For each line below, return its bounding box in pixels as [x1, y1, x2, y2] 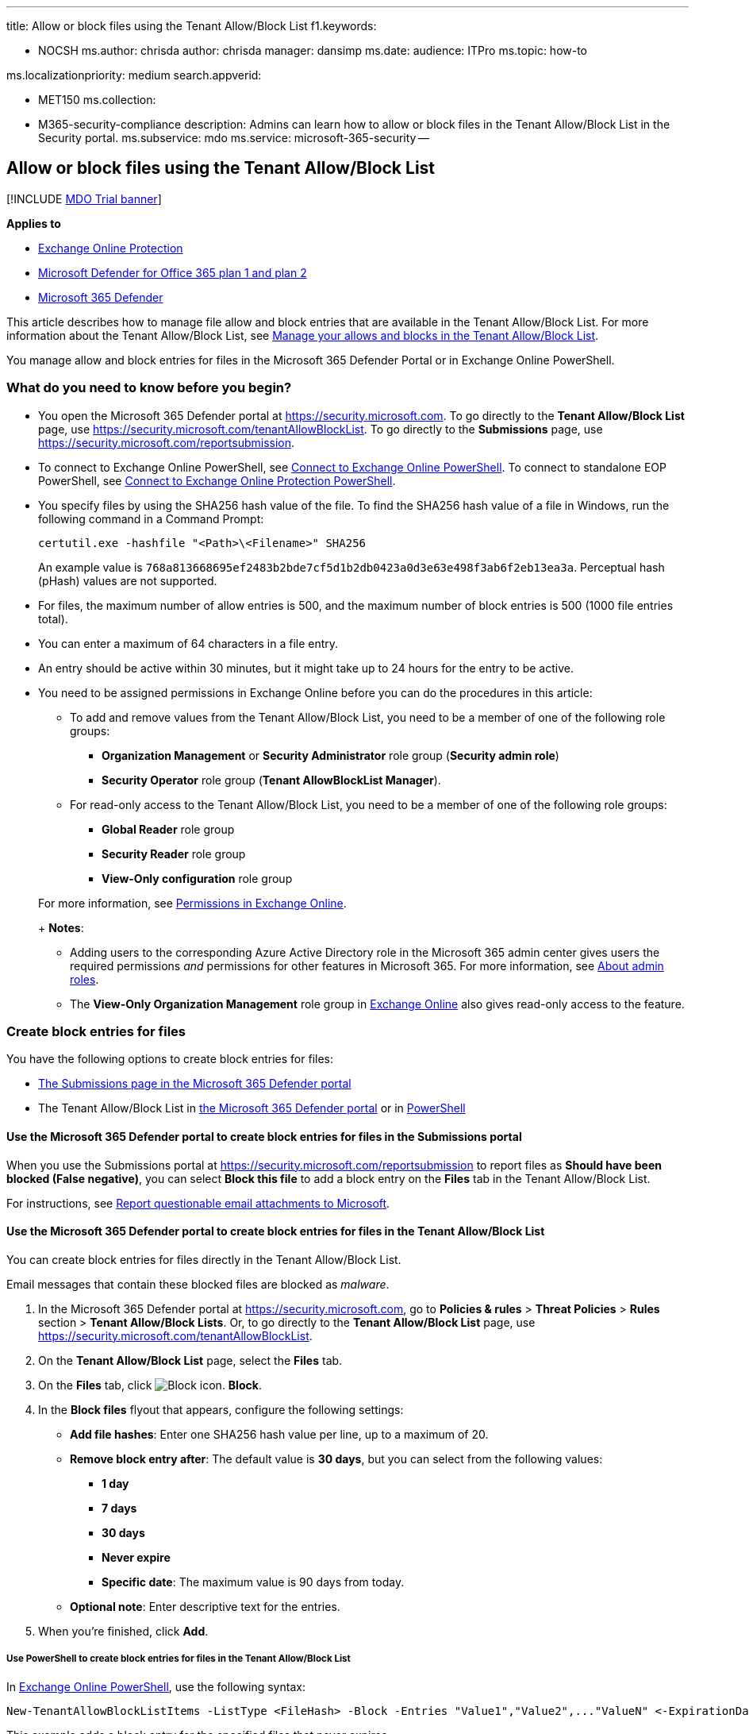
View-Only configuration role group [102, 871, 293, 885]
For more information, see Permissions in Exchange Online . [38, 896, 347, 910]
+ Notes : [38, 920, 84, 934]
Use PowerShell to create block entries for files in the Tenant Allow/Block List [6, 1653, 351, 1665]
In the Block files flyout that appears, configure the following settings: [38, 1402, 404, 1416]
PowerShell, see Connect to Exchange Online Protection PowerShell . [38, 473, 396, 487]
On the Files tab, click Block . [38, 1378, 262, 1392]
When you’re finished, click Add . [38, 1624, 209, 1638]
